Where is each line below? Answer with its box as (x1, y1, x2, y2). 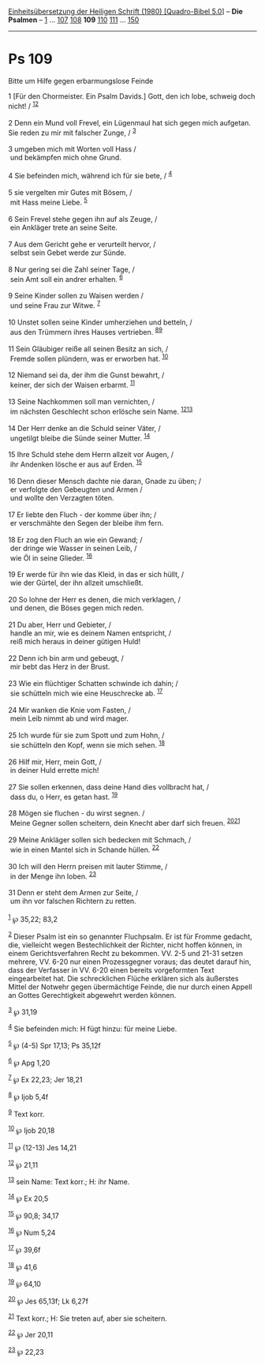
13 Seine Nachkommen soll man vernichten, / (8, 396, 155, 406)
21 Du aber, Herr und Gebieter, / (8, 620, 112, 630)
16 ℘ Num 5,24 (8, 1227, 56, 1237)
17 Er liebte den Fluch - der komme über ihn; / (8, 509, 157, 519)
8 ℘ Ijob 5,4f (8, 1091, 49, 1101)
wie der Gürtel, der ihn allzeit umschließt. (9, 578, 144, 587)
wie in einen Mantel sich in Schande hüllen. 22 (9, 844, 160, 854)
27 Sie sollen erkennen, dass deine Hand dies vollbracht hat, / (8, 782, 210, 792)
